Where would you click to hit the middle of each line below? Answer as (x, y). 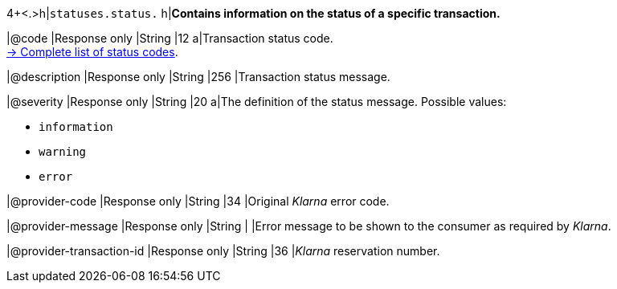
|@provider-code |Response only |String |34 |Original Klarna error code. (198, 201)
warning (63, 152)
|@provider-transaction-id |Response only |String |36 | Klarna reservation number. (223, 251)
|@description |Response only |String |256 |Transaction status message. (198, 77)
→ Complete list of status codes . (92, 52)
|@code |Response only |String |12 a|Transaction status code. (170, 38)
